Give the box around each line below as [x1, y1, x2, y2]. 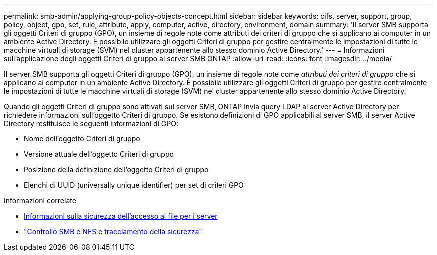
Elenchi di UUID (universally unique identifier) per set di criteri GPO [24, 181, 244, 189]
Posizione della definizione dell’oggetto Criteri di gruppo [24, 165, 209, 174]
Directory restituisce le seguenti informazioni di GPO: [4, 119, 178, 127]
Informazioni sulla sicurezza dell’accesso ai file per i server [24, 212, 218, 220]
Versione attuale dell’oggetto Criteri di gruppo [24, 150, 174, 158]
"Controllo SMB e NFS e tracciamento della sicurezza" [24, 227, 202, 236]
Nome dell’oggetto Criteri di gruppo [24, 134, 140, 143]
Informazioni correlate [4, 196, 76, 205]
